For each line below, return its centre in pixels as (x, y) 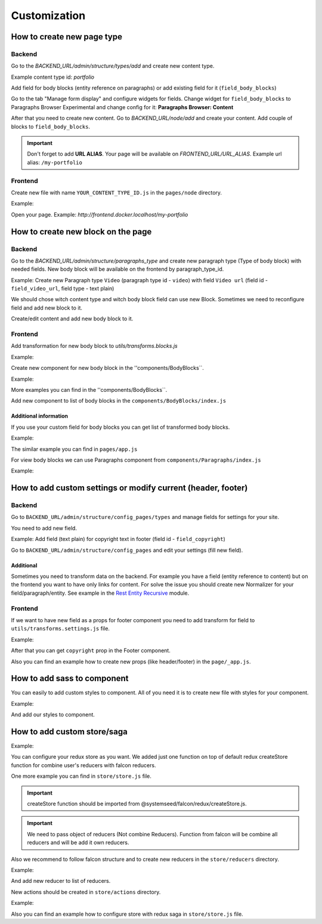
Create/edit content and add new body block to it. (72, 319)
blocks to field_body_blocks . (51, 126)
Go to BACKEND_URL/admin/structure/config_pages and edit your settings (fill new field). (127, 550)
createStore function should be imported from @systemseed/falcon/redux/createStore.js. (137, 804)
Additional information (40, 416)
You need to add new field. (44, 528)
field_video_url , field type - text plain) (63, 289)
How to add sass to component (70, 679)
